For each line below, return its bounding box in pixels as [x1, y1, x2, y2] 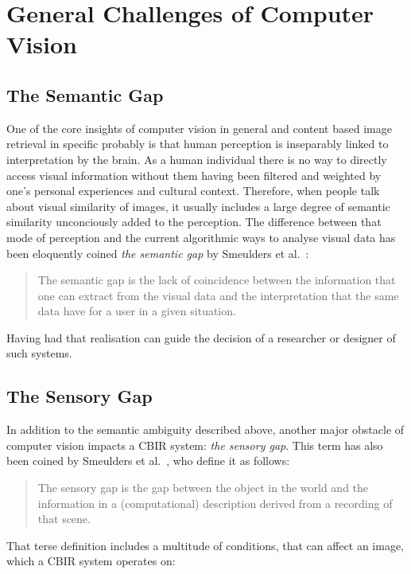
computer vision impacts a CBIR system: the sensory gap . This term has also [6, 436, 383, 453]
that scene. [37, 510, 91, 527]
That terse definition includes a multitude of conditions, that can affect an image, [6, 537, 404, 553]
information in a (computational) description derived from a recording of [37, 494, 393, 511]
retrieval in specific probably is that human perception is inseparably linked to [6, 135, 389, 152]
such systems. [6, 345, 72, 361]
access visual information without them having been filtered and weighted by [6, 166, 382, 183]
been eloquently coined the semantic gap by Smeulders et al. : [6, 244, 309, 261]
